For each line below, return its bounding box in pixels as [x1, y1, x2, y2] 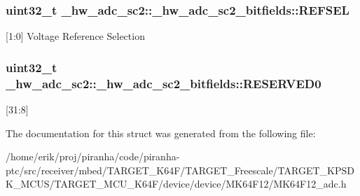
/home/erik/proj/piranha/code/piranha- [6, 149, 180, 164]
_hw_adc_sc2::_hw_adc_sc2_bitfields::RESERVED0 [6, 74, 321, 92]
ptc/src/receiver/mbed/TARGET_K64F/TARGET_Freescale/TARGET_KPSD [6, 162, 354, 177]
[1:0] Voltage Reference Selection [6, 29, 145, 43]
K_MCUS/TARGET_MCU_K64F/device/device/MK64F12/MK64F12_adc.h [6, 176, 347, 191]
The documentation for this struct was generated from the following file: [6, 125, 316, 140]
